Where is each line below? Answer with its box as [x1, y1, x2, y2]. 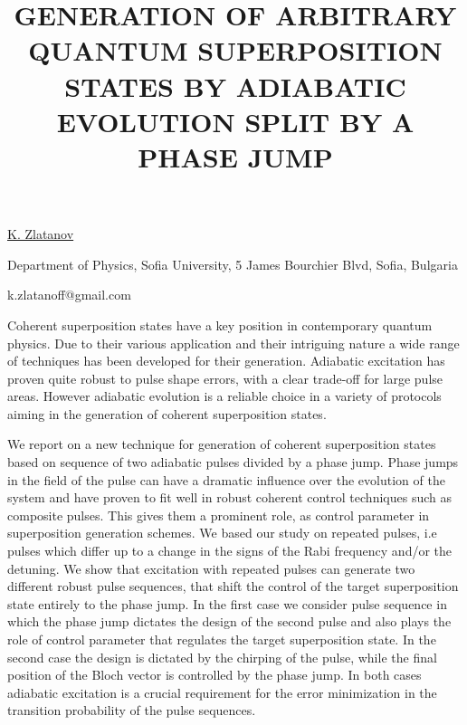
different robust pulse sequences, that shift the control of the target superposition [7, 577, 459, 596]
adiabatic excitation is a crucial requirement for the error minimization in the [7, 682, 437, 701]
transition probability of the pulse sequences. [7, 701, 256, 720]
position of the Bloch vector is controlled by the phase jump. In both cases [7, 665, 422, 684]
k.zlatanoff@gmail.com [7, 285, 131, 304]
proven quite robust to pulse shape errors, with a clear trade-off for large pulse [7, 368, 443, 387]
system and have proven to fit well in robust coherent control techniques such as [7, 488, 452, 507]
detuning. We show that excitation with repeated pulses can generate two [7, 558, 415, 577]
